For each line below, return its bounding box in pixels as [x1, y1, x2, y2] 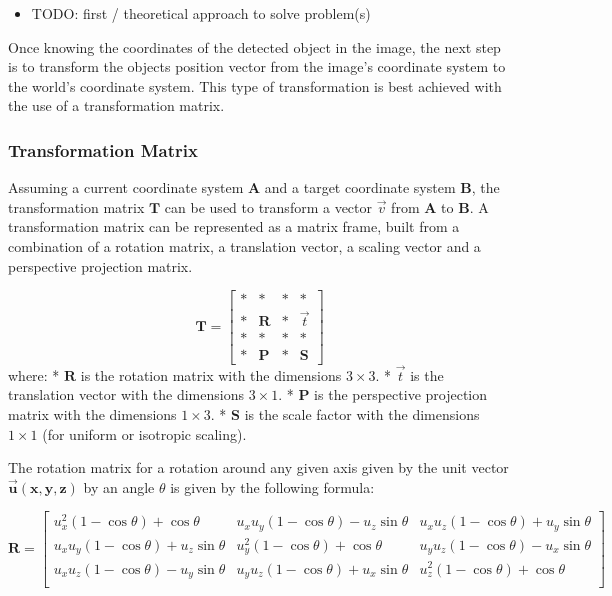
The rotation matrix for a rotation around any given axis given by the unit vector [8, 457, 509, 478]
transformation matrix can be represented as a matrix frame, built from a [8, 216, 460, 237]
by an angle [83, 476, 155, 497]
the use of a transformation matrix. [8, 95, 225, 116]
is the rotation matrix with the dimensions [80, 364, 342, 385]
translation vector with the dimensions [8, 384, 244, 405]
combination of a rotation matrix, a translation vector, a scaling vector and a [8, 235, 481, 256]
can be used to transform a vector [164, 196, 373, 217]
